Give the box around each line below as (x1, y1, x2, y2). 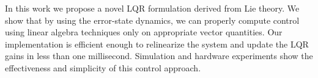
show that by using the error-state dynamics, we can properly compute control (5, 13, 300, 26)
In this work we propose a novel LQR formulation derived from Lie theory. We (5, 2, 300, 14)
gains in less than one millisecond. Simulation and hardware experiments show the (5, 49, 313, 62)
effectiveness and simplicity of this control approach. (5, 61, 201, 74)
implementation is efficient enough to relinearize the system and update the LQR (5, 37, 309, 50)
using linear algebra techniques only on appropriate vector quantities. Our (5, 26, 283, 38)
